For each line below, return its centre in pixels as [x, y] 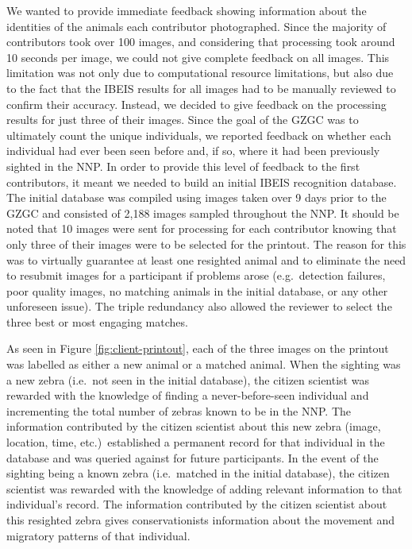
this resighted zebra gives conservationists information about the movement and [201, 520]
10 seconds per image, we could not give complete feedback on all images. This [198, 57]
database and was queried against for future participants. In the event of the [193, 457]
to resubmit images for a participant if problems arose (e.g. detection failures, [196, 275]
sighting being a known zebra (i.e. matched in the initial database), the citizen [198, 473]
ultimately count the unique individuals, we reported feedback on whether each [199, 135]
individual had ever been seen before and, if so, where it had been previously [193, 151]
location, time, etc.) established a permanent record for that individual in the [196, 442]
